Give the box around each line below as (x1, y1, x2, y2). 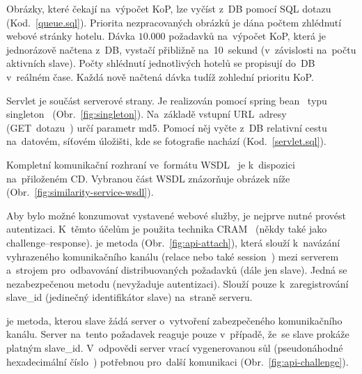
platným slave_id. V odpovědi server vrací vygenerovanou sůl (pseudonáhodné (6, 341, 343, 355)
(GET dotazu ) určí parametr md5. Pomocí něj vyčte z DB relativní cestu (6, 120, 327, 134)
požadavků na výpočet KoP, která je (168, 29, 326, 43)
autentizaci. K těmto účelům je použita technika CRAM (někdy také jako (6, 221, 327, 236)
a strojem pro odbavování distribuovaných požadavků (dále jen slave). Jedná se (6, 263, 347, 277)
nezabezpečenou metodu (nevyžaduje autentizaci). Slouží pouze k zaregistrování (6, 276, 349, 290)
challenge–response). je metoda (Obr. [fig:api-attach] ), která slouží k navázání (6, 235, 340, 249)
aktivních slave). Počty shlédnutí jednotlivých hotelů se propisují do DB (6, 56, 315, 70)
